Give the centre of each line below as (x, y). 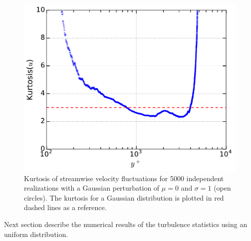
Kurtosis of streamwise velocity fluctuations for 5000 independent (124, 178)
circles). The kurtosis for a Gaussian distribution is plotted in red (124, 197)
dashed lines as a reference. (65, 207)
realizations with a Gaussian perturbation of (92, 188)
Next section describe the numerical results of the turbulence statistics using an (126, 224)
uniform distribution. (36, 234)
